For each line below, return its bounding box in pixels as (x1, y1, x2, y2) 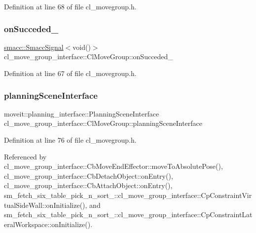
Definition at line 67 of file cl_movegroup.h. (4, 68, 137, 78)
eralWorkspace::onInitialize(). (4, 219, 93, 229)
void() (73, 41, 91, 52)
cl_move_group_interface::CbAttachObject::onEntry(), (4, 180, 173, 191)
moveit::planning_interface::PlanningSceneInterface (4, 108, 159, 118)
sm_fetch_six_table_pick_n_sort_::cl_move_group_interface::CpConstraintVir (4, 190, 252, 200)
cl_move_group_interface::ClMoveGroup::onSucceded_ (4, 51, 173, 62)
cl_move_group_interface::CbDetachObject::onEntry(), (4, 170, 173, 181)
